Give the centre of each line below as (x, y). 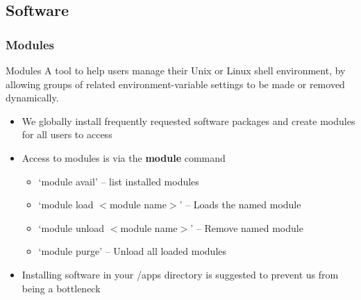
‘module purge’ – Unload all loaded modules (133, 251)
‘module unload (72, 227)
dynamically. (32, 98)
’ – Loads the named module (240, 205)
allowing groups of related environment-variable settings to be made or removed (175, 84)
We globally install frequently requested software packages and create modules (188, 120)
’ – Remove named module (247, 227)
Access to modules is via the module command (124, 157)
